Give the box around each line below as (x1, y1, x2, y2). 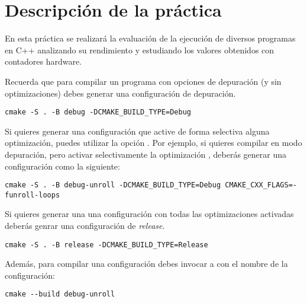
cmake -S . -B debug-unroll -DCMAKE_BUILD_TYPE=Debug (5, 181, 221, 190)
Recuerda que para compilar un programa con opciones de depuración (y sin (5, 75, 282, 87)
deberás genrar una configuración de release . (5, 219, 165, 232)
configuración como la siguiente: (5, 160, 120, 172)
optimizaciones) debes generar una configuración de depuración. (5, 87, 236, 99)
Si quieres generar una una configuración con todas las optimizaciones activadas (5, 208, 294, 220)
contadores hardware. (5, 55, 82, 68)
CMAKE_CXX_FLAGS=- (225, 181, 297, 190)
